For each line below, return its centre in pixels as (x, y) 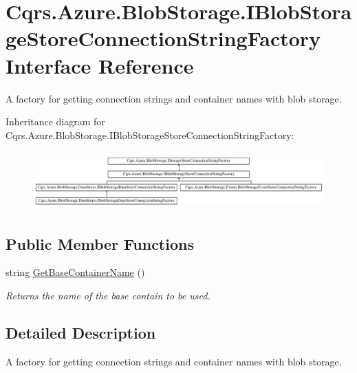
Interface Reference (100, 65)
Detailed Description (81, 332)
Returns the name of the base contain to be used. (108, 296)
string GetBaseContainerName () (75, 272)
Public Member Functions (100, 243)
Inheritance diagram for (55, 121)
